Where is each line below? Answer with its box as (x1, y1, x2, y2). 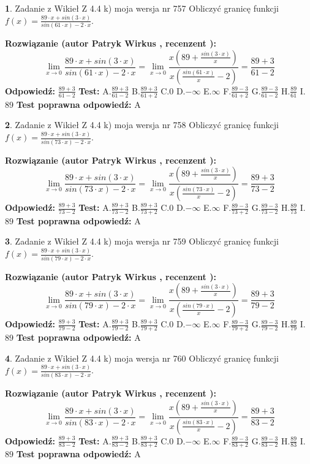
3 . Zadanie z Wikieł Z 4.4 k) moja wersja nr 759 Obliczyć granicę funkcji (5, 235, 279, 248)
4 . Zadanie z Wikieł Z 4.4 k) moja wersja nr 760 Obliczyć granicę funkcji (5, 351, 279, 364)
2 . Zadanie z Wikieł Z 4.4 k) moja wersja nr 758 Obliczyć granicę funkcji (5, 118, 279, 131)
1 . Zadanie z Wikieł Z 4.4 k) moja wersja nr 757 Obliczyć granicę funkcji (5, 2, 279, 14)
